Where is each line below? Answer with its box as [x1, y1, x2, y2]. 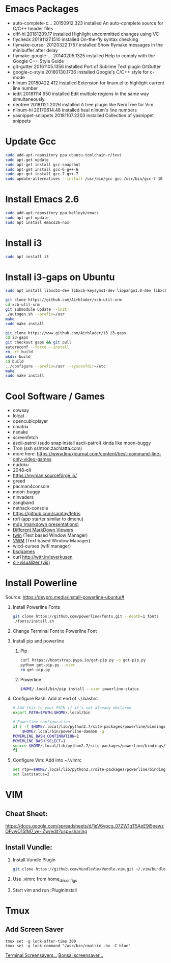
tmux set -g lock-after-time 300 [5, 938, 76, 944]
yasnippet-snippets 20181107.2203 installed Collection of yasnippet [12, 112, 154, 118]
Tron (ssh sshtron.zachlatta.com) [12, 445, 82, 451]
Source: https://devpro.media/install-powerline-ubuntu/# [5, 594, 125, 601]
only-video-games [12, 456, 52, 463]
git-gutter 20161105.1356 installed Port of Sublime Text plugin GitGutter [12, 63, 161, 70]
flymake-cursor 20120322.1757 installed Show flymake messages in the [12, 41, 163, 48]
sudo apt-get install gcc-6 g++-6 [5, 167, 79, 172]
